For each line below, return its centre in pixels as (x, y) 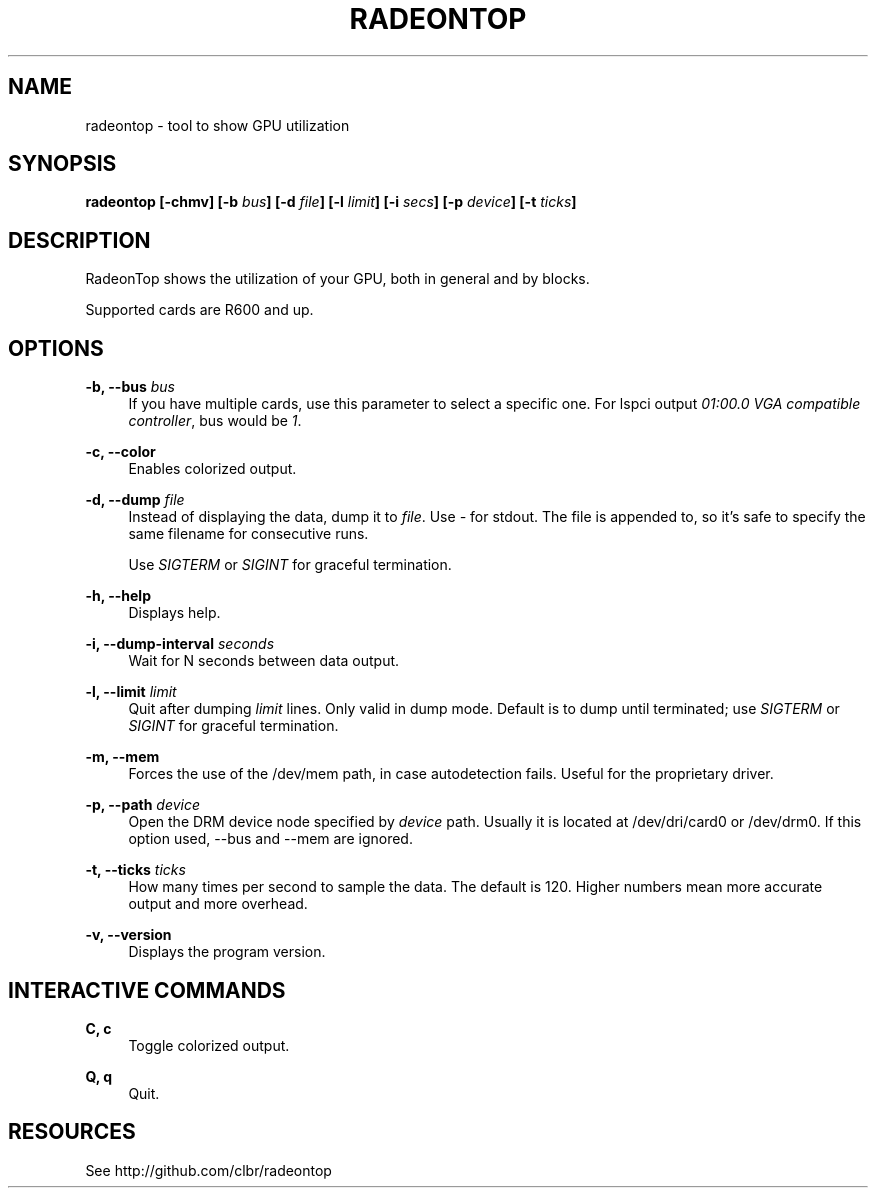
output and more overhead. (218, 904)
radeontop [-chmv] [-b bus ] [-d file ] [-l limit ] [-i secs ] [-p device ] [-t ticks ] (331, 202)
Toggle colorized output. (209, 1045)
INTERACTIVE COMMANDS (147, 990)
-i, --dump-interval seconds (180, 644)
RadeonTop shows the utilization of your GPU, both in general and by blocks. (337, 279)
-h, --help (118, 596)
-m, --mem (122, 757)
